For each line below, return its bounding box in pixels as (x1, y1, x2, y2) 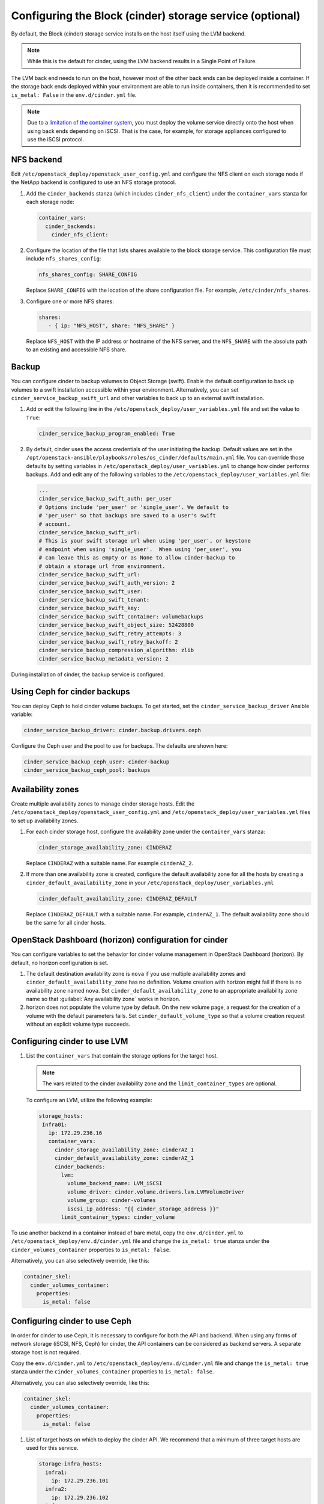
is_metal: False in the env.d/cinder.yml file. (11, 91, 137, 99)
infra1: (45, 1469, 68, 1476)
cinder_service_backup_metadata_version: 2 (38, 655, 169, 662)
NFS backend (11, 154, 62, 165)
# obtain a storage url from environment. (38, 562, 166, 570)
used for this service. (26, 1444, 79, 1452)
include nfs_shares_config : (26, 255, 101, 262)
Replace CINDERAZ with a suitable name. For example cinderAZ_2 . (26, 860, 194, 867)
